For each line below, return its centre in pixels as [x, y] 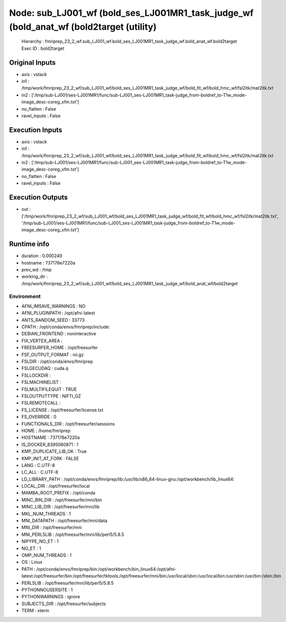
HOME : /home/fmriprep [46, 431]
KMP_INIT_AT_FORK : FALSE [50, 458]
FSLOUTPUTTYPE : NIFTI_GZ [51, 396]
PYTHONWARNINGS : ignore [51, 597]
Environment [25, 296]
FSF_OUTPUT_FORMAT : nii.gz [53, 355]
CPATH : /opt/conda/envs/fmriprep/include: [66, 327]
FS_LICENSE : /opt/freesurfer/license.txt [62, 410]
